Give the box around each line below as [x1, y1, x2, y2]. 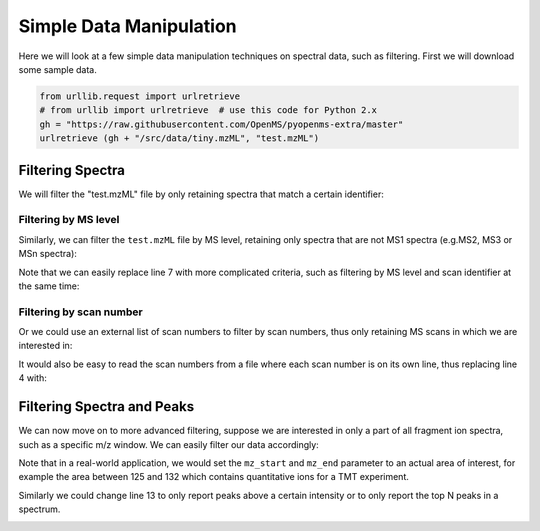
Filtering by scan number [18, 305, 144, 319]
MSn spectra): [18, 248, 77, 260]
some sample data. [18, 63, 97, 75]
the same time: [18, 280, 80, 292]
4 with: [18, 372, 47, 384]
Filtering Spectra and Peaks [18, 398, 195, 415]
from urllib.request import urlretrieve [39, 90, 240, 102]
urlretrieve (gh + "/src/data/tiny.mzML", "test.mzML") [39, 133, 320, 144]
